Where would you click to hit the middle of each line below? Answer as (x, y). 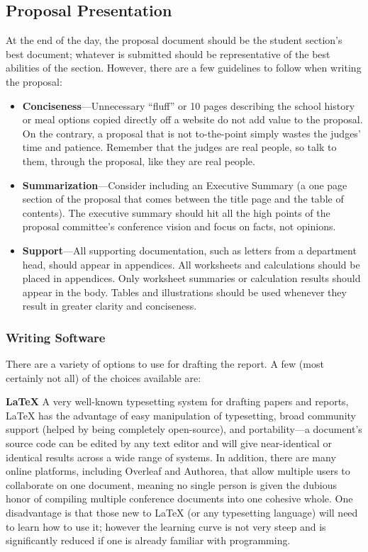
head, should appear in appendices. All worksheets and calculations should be (191, 264)
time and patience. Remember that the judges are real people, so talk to (179, 147)
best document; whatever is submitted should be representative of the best (168, 53)
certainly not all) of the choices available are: (104, 377)
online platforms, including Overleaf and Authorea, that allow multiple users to (178, 471)
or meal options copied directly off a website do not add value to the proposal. (193, 119)
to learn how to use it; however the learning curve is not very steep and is (166, 526)
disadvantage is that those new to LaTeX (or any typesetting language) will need (182, 513)
